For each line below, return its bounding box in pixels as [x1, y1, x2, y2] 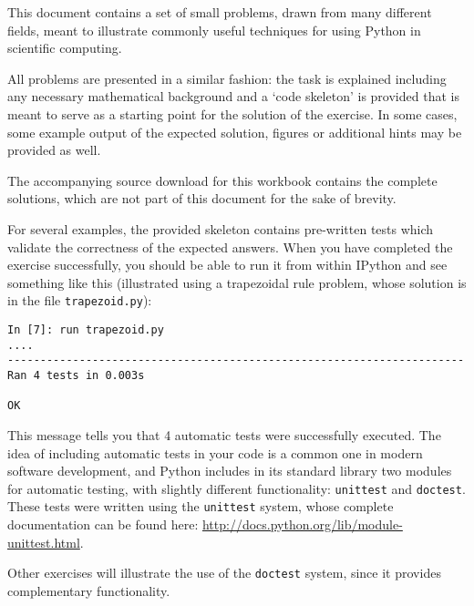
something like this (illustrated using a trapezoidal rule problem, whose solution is [7, 272, 467, 292]
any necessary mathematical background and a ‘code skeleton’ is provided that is [7, 87, 459, 106]
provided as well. [7, 140, 101, 159]
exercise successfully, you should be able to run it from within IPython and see [7, 255, 448, 274]
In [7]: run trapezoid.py [7, 323, 164, 336]
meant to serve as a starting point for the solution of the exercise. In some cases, [7, 104, 458, 123]
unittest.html [7, 532, 80, 551]
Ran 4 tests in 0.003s [7, 368, 145, 382]
